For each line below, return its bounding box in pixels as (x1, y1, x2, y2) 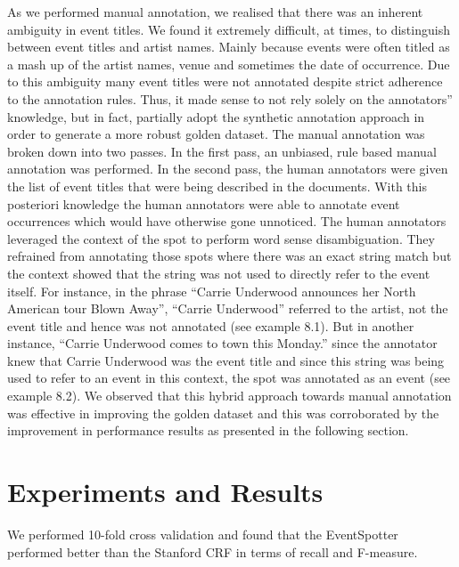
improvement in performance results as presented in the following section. (7, 421, 409, 440)
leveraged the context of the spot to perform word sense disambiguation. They (7, 229, 435, 247)
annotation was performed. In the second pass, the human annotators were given (7, 159, 448, 178)
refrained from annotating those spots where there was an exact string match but (7, 247, 452, 265)
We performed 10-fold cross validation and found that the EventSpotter (7, 524, 398, 543)
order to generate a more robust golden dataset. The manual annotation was (7, 125, 425, 143)
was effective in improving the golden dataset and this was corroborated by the (7, 403, 439, 422)
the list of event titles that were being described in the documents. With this (7, 176, 428, 195)
